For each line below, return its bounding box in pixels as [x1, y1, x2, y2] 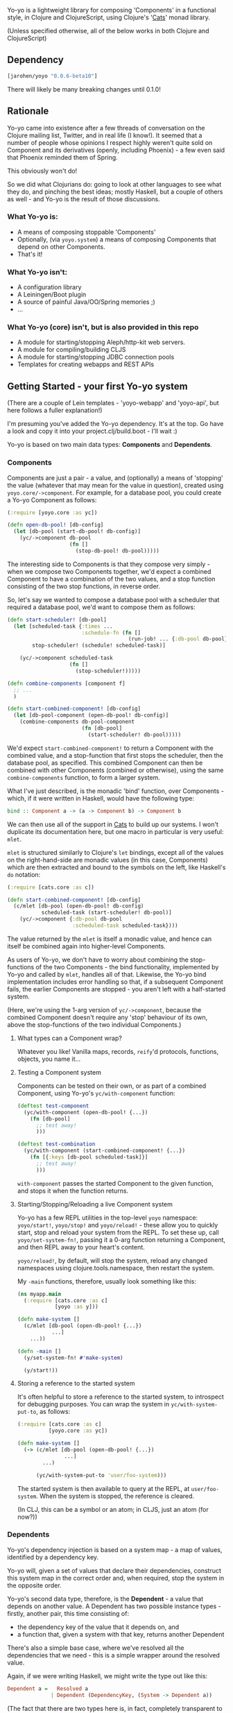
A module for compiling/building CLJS [17, 346, 126, 354]
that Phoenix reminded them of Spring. [7, 153, 118, 162]
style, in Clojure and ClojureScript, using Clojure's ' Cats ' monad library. [7, 13, 210, 22]
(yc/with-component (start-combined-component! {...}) [24, 1148, 186, 1154]
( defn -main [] [17, 1347, 62, 1355]
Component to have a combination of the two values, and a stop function [7, 574, 216, 583]
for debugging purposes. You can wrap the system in [17, 1400, 170, 1408]
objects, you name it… [17, 1055, 81, 1063]
